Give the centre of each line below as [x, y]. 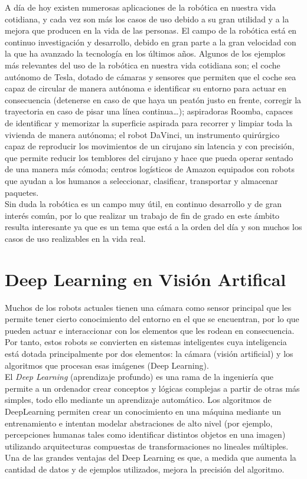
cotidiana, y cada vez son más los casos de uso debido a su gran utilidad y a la [147, 19]
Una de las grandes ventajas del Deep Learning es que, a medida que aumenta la [151, 457]
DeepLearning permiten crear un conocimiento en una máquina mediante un [143, 411]
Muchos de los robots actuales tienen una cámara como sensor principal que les [148, 307]
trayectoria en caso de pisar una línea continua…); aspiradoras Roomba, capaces [149, 111]
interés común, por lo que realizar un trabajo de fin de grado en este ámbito [142, 215]
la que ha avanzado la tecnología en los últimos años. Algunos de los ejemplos [145, 53]
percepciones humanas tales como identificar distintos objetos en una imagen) [145, 434]
